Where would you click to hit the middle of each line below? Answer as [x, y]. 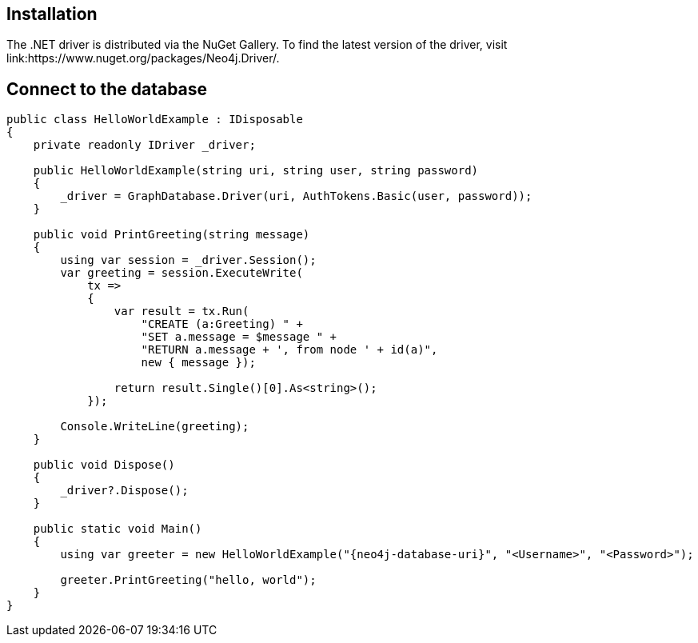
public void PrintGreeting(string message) [172, 235]
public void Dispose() [104, 465]
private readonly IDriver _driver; [144, 145]
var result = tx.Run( [181, 312]
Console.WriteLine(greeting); [155, 427]
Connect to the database [107, 89]
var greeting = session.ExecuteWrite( [181, 273]
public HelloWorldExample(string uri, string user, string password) [256, 171]
